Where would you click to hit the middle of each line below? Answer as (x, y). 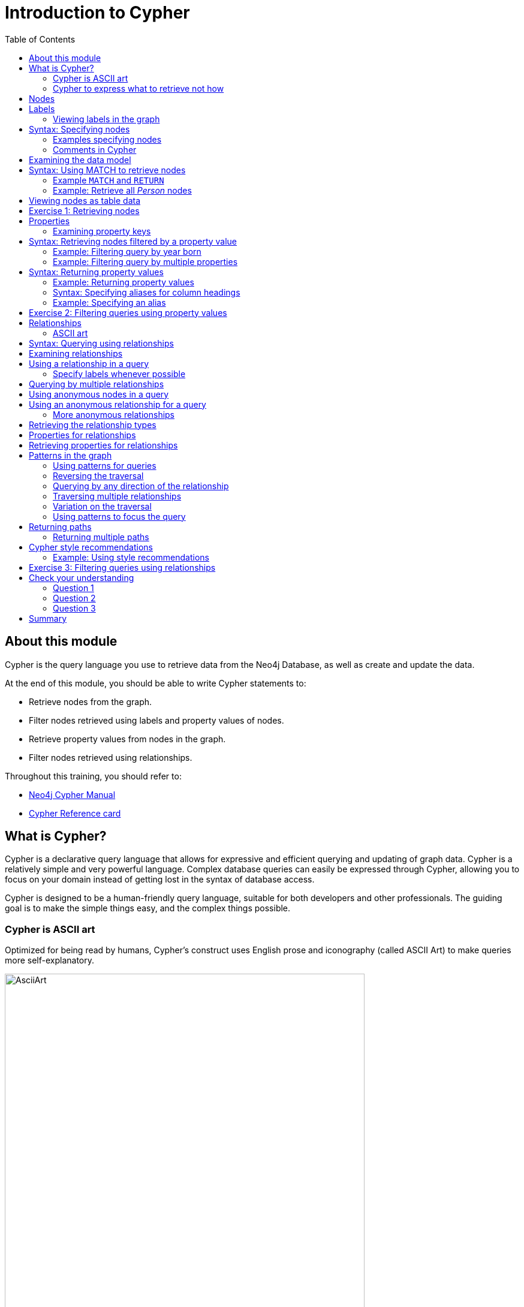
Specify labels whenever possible (119, 374)
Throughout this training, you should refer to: (93, 776)
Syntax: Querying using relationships (101, 343)
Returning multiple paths (101, 537)
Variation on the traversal (102, 506)
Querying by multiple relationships (97, 384)
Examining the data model (80, 159)
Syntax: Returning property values (96, 272)
